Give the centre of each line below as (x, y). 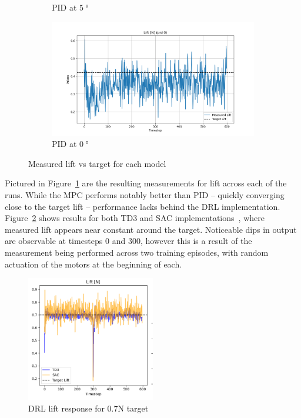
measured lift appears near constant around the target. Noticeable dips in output (151, 229)
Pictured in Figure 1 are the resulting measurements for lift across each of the (146, 183)
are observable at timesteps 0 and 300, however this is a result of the (128, 241)
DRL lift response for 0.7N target (88, 408)
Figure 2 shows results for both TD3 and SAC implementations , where (135, 218)
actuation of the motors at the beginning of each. (93, 264)
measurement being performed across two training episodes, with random (137, 252)
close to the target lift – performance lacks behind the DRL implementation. (143, 206)
